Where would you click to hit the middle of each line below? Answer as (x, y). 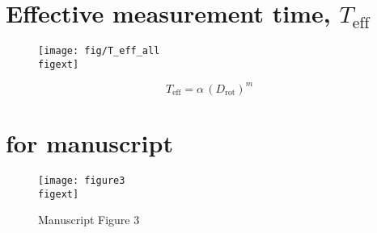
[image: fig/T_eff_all (99, 51)
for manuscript (89, 143)
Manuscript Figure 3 (89, 220)
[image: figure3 (82, 181)
